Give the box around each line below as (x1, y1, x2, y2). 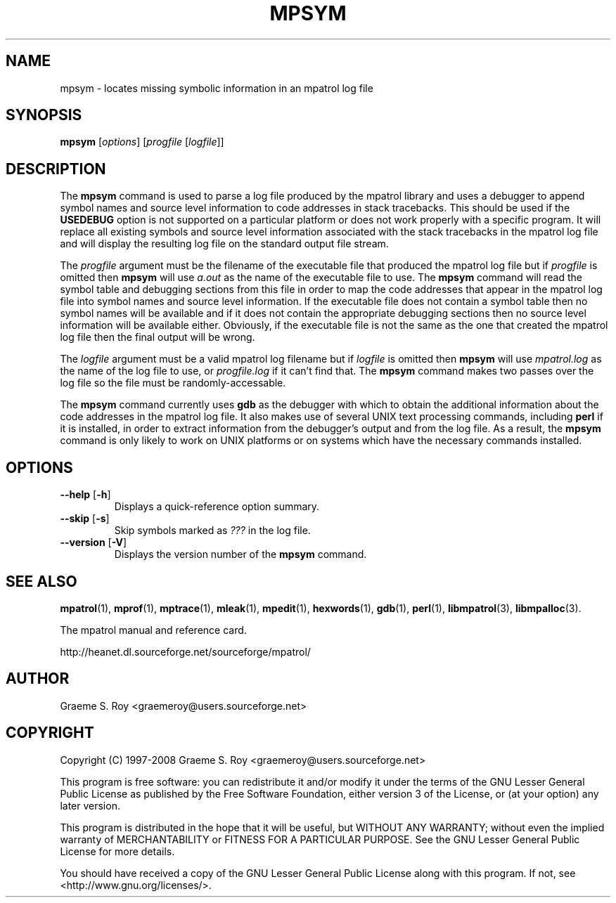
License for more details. (60, 845, 175, 857)
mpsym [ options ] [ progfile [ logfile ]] (60, 136, 224, 148)
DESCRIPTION (6, 160, 106, 178)
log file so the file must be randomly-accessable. (60, 377, 286, 389)
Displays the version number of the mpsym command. (114, 548, 367, 561)
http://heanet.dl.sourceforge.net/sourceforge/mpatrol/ (60, 645, 311, 658)
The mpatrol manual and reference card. (60, 623, 247, 636)
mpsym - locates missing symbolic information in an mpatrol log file (60, 82, 373, 94)
